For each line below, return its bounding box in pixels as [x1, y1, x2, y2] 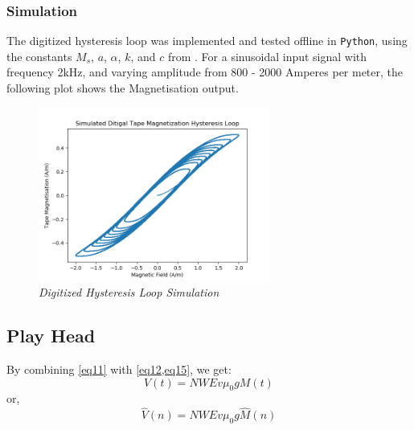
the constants [6, 47, 72, 64]
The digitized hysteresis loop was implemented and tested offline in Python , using [6, 32, 408, 49]
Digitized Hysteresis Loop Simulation [39, 284, 219, 301]
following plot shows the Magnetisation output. [6, 80, 239, 96]
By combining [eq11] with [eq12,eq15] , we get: [6, 361, 232, 378]
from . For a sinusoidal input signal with [167, 47, 367, 64]
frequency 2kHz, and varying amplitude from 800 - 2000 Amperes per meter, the [6, 63, 404, 80]
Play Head [6, 323, 96, 348]
